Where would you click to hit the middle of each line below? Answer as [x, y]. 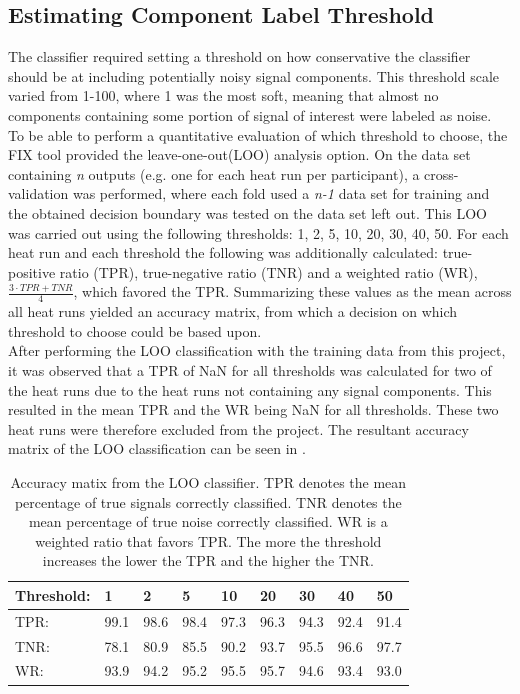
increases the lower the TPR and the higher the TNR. [208, 560]
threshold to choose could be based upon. [135, 330]
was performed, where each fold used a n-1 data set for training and [281, 193]
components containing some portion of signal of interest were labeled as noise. [250, 114]
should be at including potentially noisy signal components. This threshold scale [254, 75]
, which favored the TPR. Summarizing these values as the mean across [292, 291]
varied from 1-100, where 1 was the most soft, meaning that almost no [223, 95]
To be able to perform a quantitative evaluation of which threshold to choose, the [258, 134]
